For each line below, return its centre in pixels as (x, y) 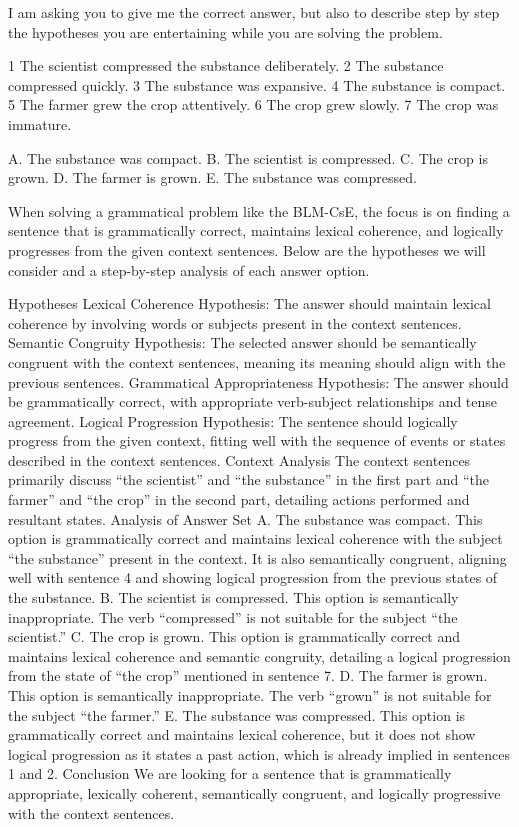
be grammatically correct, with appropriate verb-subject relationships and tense (253, 401)
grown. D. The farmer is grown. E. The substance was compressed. (212, 177)
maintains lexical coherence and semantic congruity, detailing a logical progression (259, 655)
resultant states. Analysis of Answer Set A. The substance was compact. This (245, 518)
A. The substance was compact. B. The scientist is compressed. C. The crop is (248, 157)
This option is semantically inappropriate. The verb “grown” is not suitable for (250, 695)
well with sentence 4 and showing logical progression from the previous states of (253, 577)
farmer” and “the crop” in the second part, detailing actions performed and (239, 499)
